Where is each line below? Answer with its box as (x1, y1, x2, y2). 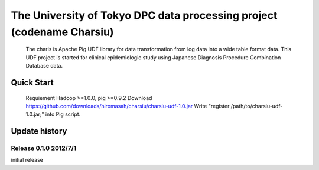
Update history (11, 126, 67, 136)
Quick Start (11, 77, 54, 88)
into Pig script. (45, 111, 81, 118)
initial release (11, 156, 44, 164)
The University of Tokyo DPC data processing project (11, 9, 278, 22)
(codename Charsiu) (11, 25, 114, 38)
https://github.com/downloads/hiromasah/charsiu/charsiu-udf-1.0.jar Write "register (25, 102, 230, 109)
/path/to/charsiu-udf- (230, 102, 283, 109)
